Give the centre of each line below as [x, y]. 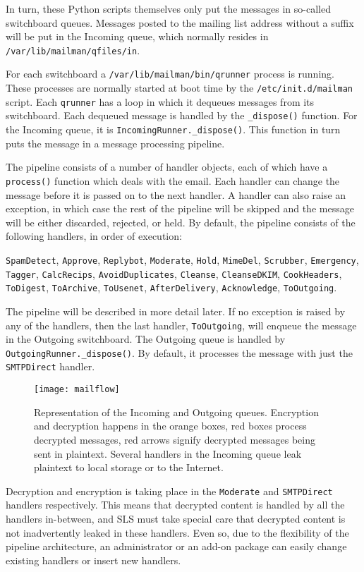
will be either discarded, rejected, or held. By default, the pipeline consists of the [181, 222]
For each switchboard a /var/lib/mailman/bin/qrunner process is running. [170, 74]
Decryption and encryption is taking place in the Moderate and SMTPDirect [169, 491]
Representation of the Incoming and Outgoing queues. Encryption [176, 412]
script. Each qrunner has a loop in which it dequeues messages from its [160, 101]
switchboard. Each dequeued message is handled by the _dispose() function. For [182, 115]
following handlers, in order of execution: [94, 236]
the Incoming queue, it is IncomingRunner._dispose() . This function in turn [173, 129]
